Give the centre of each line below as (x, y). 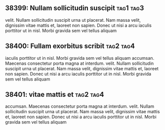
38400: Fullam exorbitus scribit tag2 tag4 (70, 46)
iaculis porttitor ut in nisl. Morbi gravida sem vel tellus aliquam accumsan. (80, 58)
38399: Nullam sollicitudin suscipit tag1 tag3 (75, 8)
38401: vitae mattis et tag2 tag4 (55, 95)
